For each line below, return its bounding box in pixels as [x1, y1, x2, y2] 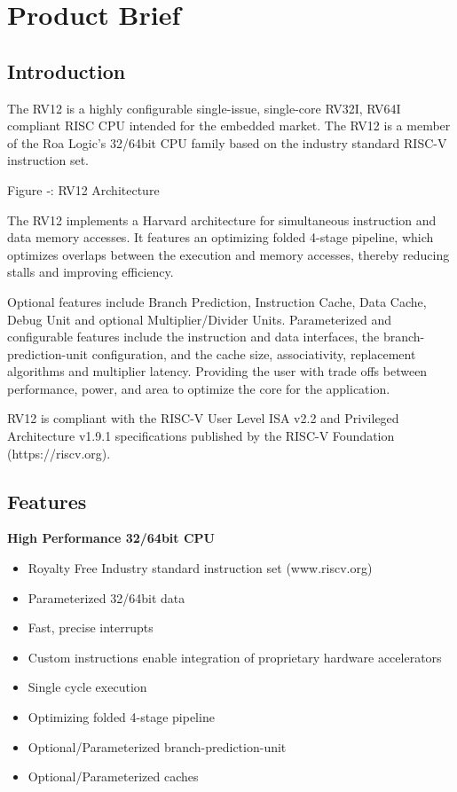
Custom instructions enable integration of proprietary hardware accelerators [28, 647, 442, 666]
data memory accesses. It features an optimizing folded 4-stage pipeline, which [7, 228, 434, 247]
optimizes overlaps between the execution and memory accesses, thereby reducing [7, 245, 450, 263]
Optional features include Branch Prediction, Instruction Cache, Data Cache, [7, 292, 427, 310]
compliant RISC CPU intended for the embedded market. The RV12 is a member [7, 116, 451, 135]
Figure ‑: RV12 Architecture [7, 180, 160, 199]
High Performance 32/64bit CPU [7, 529, 215, 547]
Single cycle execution [28, 678, 147, 696]
